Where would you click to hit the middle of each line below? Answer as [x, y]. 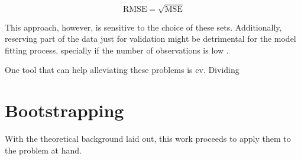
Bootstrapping [64, 110]
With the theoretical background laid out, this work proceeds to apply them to [148, 139]
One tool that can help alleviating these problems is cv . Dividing [122, 70]
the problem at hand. [43, 150]
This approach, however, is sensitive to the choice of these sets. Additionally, [143, 27]
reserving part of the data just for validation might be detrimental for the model [150, 39]
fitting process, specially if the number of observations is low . [117, 50]
